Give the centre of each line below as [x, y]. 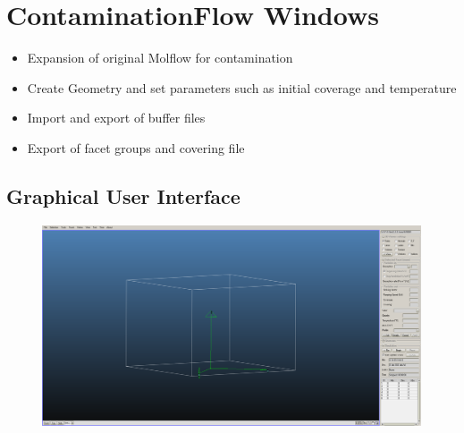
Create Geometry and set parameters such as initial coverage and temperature [242, 87]
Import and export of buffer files [116, 118]
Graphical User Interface [123, 195]
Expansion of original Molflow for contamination [160, 58]
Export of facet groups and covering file [136, 147]
